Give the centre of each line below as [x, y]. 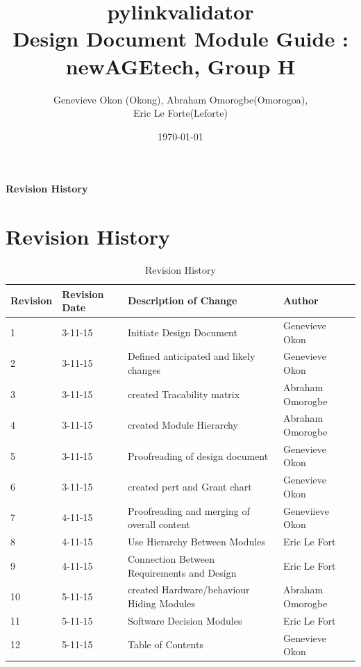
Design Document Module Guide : [180, 39]
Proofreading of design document [198, 455]
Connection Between [171, 558]
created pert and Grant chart [190, 487]
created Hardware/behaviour [188, 590]
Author [301, 300]
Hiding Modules [161, 603]
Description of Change [182, 300]
